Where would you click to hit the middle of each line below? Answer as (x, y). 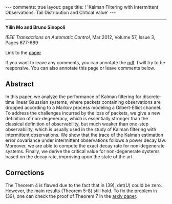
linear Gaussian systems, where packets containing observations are (88, 102)
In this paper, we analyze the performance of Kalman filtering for (73, 97)
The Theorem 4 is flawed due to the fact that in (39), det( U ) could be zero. (84, 185)
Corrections (25, 173)
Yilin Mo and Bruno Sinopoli (35, 27)
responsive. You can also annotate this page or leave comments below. (80, 68)
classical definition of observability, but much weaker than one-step (77, 124)
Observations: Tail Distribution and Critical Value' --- (61, 12)
